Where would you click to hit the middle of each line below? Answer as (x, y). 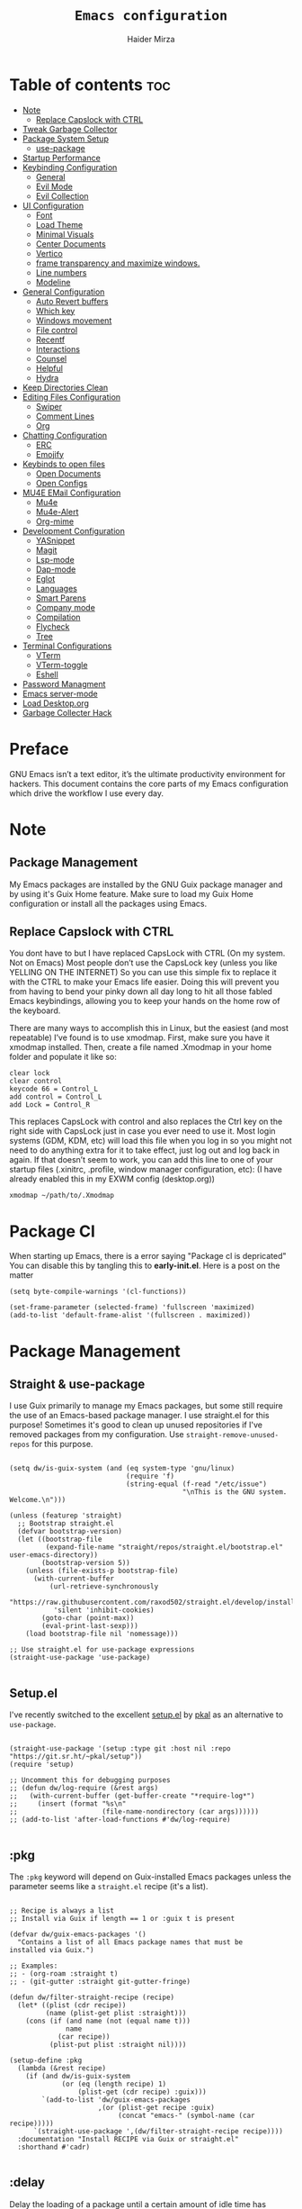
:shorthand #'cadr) (54, 2147)
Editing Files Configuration (71, 397)
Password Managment (64, 684)
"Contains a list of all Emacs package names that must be (130, 1942)
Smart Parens (61, 598)
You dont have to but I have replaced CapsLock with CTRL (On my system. (147, 954)
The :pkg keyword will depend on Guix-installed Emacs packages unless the (151, 1877)
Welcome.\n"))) (38, 1500)
